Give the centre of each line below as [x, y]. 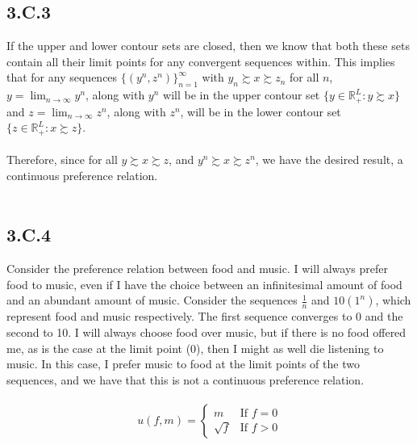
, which [393, 300]
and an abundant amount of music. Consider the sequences [152, 300]
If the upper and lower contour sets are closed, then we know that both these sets [208, 46]
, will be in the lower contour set [261, 111]
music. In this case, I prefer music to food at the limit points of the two [183, 364]
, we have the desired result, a [329, 160]
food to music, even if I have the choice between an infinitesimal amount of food [204, 284]
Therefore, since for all [62, 160]
